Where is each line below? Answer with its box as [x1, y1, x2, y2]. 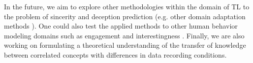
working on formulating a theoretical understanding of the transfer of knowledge [4, 40, 246, 50]
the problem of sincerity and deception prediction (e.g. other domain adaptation [4, 11, 246, 21]
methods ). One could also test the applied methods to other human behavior [4, 21, 238, 31]
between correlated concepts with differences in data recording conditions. [4, 49, 227, 60]
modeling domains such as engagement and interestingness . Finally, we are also [4, 30, 245, 40]
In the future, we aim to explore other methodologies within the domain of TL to [4, 1, 250, 11]
